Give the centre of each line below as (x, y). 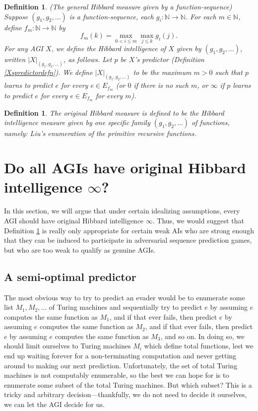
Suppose (16, 16)
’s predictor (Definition (169, 59)
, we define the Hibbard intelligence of (109, 48)
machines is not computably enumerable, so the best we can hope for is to (117, 375)
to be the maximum (162, 72)
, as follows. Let (88, 59)
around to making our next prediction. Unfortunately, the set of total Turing (121, 365)
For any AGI (24, 48)
